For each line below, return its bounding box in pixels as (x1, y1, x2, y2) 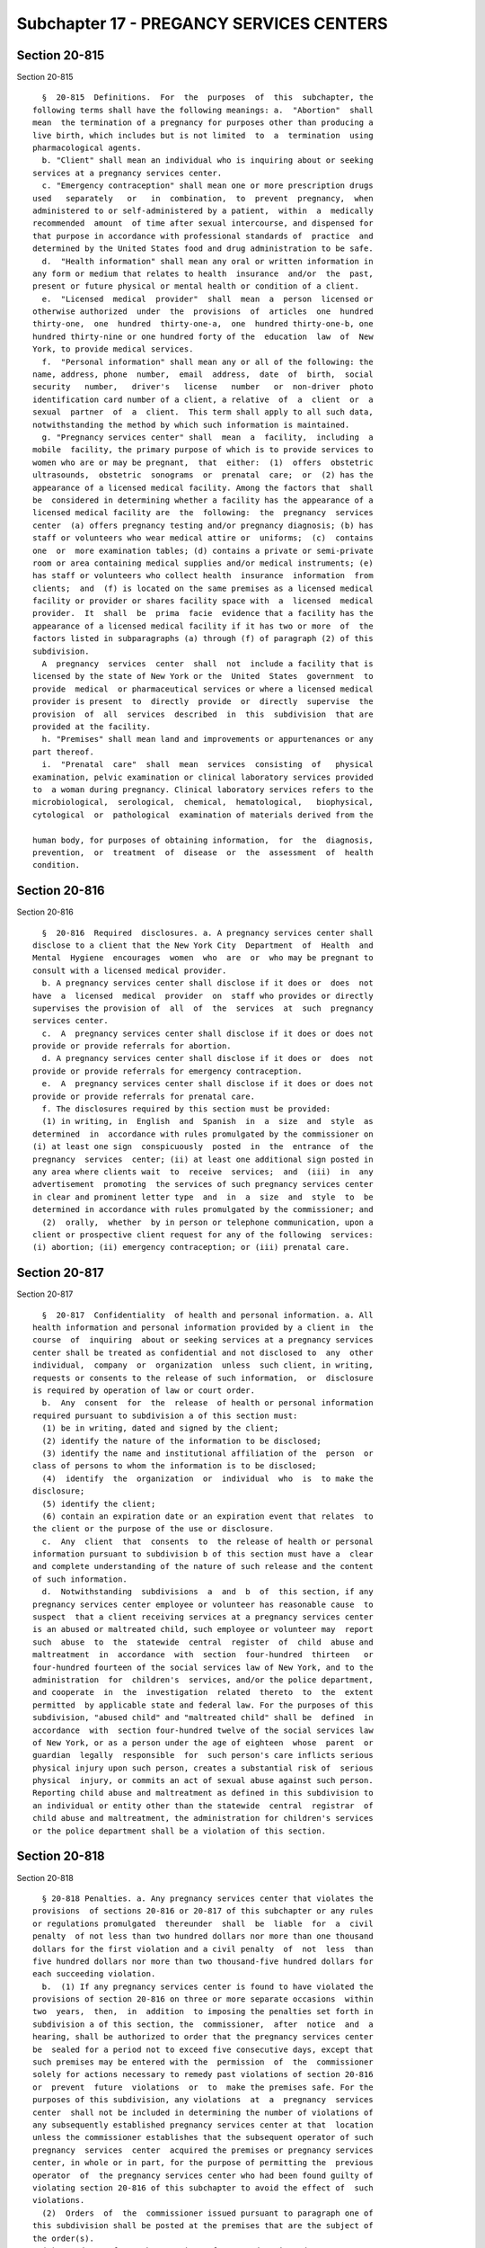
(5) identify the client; (41, 1498, 156, 1509)
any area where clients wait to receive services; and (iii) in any (32, 1167, 374, 1177)
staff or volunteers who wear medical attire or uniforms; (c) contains (32, 533, 374, 543)
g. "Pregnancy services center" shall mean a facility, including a (41, 433, 374, 442)
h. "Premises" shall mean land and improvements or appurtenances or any (41, 734, 374, 745)
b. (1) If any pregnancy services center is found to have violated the (41, 1981, 374, 1992)
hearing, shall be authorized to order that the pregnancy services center (32, 2032, 374, 2042)
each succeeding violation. (32, 1969, 156, 1979)
